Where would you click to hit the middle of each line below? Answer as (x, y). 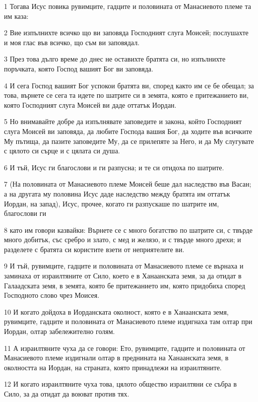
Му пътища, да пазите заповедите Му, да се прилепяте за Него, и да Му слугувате (129, 141)
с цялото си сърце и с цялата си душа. (62, 151)
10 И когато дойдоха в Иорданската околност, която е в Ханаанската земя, (116, 311)
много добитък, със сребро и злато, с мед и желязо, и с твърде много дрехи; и (123, 239)
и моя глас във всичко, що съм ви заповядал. (72, 42)
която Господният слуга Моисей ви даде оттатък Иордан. (90, 104)
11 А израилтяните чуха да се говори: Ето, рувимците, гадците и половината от (125, 348)
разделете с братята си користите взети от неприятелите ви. (94, 249)
